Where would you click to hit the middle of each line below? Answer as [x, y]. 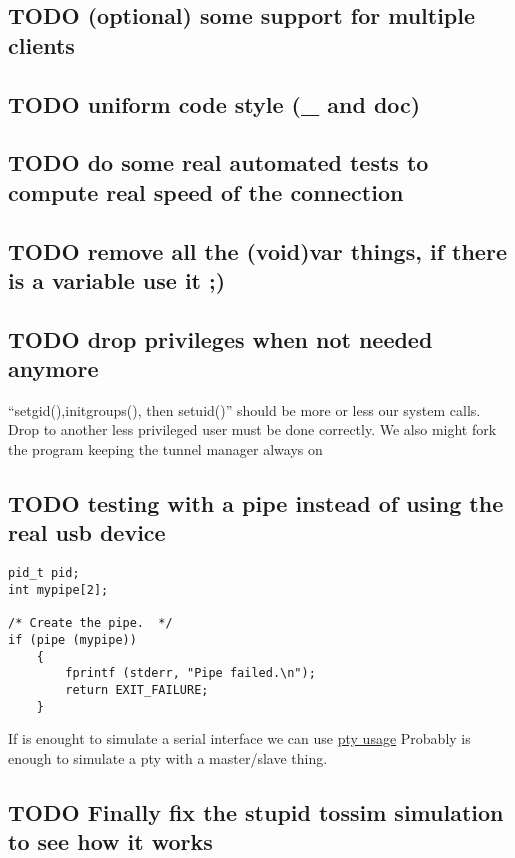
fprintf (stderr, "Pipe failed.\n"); [190, 673]
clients [41, 44]
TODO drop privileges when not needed [220, 338]
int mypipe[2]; [58, 589]
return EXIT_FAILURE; [137, 689]
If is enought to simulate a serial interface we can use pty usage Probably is [239, 738]
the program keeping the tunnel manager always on [165, 449]
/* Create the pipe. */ [90, 623]
